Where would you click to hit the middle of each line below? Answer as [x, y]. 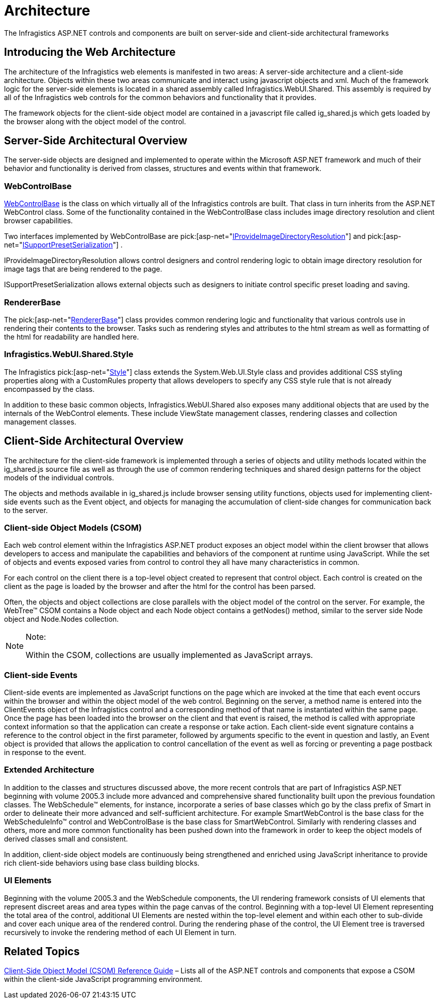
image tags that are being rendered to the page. [83, 269]
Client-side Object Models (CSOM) [73, 527]
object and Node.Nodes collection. [62, 619]
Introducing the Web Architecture [90, 52]
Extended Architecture [49, 770]
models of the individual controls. [59, 477]
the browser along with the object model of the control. [95, 121]
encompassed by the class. [49, 389]
